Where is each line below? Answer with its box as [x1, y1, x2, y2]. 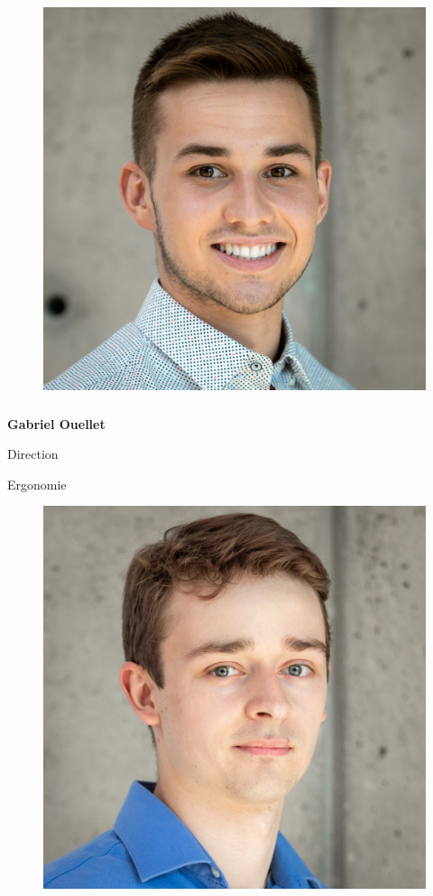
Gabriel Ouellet [7, 414, 106, 433]
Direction [7, 444, 59, 463]
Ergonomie [7, 474, 67, 493]
